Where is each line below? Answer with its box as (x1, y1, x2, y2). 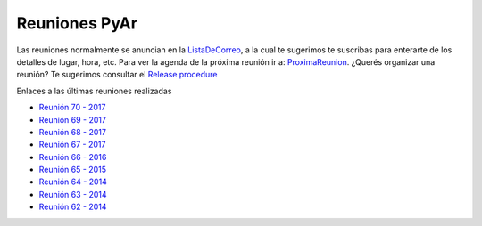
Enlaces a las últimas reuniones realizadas (16, 85, 172, 96)
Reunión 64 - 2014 (38, 176, 107, 187)
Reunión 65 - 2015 (38, 165, 107, 175)
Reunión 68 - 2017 (38, 126, 107, 137)
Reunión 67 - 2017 (38, 139, 106, 150)
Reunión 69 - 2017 (38, 114, 107, 125)
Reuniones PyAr (16, 13, 138, 33)
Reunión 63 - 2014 (38, 189, 107, 199)
